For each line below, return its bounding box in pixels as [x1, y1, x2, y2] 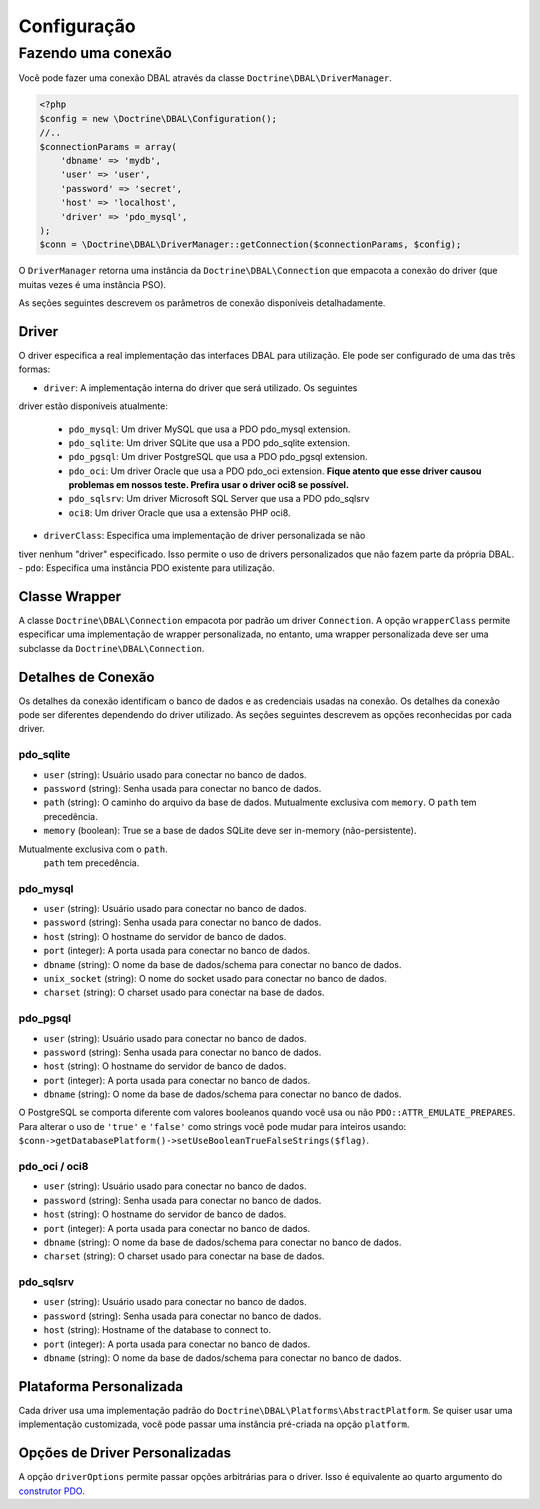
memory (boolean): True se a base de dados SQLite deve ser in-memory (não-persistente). [43, 825, 417, 837]
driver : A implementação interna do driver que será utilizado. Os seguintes [43, 381, 358, 394]
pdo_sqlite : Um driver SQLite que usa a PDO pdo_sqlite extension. [68, 436, 350, 449]
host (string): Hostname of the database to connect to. [43, 1324, 272, 1336]
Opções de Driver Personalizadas [18, 1445, 232, 1462]
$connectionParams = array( [39, 141, 177, 152]
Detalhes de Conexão [18, 668, 155, 685]
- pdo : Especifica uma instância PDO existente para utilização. [18, 562, 275, 574]
